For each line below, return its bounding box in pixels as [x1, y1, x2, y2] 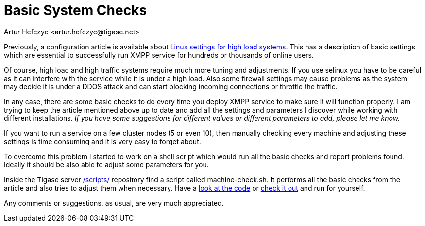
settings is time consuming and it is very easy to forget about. [4, 137, 201, 145]
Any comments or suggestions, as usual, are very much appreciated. [4, 198, 224, 207]
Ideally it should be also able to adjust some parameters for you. [4, 160, 209, 169]
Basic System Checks [4, 2, 147, 18]
